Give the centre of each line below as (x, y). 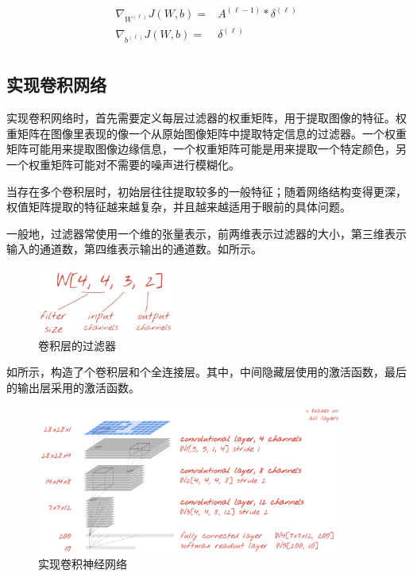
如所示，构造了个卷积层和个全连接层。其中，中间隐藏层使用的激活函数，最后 (206, 372)
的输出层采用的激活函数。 (73, 387)
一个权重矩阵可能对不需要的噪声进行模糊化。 (123, 164)
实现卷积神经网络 (83, 564)
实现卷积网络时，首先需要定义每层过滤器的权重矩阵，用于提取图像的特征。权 (206, 118)
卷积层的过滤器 (77, 345)
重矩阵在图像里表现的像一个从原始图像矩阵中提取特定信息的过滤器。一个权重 (206, 133)
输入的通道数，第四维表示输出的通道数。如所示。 (134, 249)
